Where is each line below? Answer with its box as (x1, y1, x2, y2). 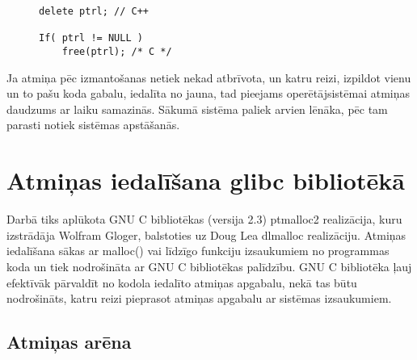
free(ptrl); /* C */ (61, 45, 172, 57)
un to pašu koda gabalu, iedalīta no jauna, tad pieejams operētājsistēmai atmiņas (6, 85, 411, 102)
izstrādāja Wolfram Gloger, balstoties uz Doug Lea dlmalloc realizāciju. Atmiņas (6, 226, 406, 243)
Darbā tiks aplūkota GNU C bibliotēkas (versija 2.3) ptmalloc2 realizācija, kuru (6, 211, 402, 228)
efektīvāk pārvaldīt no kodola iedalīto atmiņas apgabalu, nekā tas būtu (6, 274, 357, 291)
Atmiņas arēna (6, 329, 132, 354)
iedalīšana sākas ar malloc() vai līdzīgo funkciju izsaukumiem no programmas (6, 242, 390, 259)
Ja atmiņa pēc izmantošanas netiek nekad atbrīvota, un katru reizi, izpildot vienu (6, 69, 411, 86)
